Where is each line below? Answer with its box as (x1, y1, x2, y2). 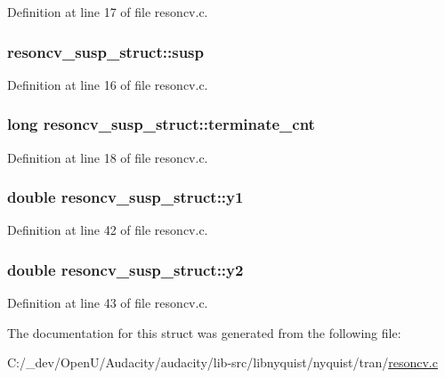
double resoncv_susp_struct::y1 (7, 186, 244, 208)
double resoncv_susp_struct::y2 (7, 258, 244, 280)
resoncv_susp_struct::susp (7, 40, 204, 62)
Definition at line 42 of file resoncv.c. (7, 221, 208, 239)
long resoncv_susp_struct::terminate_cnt (7, 113, 315, 135)
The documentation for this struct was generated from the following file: (7, 323, 401, 342)
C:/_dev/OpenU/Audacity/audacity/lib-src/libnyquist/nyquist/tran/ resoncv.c (7, 353, 438, 372)
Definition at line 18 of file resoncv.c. (7, 148, 208, 166)
